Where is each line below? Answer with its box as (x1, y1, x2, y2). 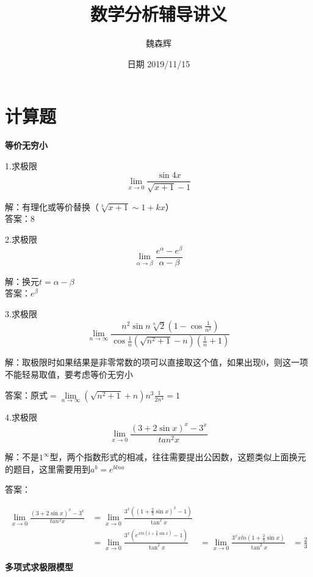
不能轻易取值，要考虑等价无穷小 (5, 368, 133, 381)
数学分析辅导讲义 (90, 1, 227, 26)
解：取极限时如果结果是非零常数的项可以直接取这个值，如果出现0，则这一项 (5, 356, 308, 369)
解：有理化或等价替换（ (5, 200, 99, 213)
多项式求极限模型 (5, 560, 73, 573)
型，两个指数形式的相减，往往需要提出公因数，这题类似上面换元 (49, 450, 306, 463)
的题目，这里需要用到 (5, 462, 90, 475)
